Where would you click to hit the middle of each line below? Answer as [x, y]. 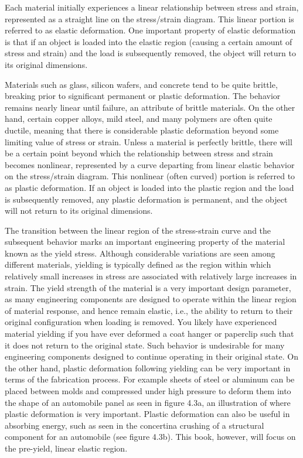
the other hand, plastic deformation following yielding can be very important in [148, 368]
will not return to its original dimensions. [79, 211]
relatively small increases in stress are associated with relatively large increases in [151, 276]
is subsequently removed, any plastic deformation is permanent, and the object [146, 199]
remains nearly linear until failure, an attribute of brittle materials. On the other [150, 107]
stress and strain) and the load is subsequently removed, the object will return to [150, 53]
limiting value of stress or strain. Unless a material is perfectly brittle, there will [149, 141]
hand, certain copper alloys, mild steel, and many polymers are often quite [139, 119]
